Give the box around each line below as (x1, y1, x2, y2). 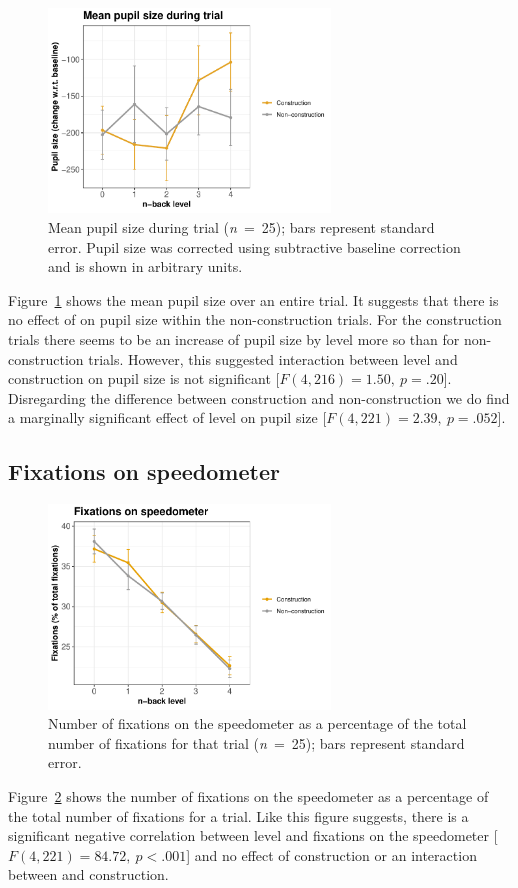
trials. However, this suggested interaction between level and (88, 348, 458, 369)
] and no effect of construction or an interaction (186, 844, 477, 865)
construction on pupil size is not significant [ (8, 368, 280, 389)
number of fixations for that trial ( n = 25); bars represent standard (48, 732, 465, 753)
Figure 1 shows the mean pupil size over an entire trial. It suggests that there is (8, 289, 499, 310)
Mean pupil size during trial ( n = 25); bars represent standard (48, 217, 435, 238)
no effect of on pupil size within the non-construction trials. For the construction (8, 309, 502, 330)
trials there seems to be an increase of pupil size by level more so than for (8, 329, 460, 350)
